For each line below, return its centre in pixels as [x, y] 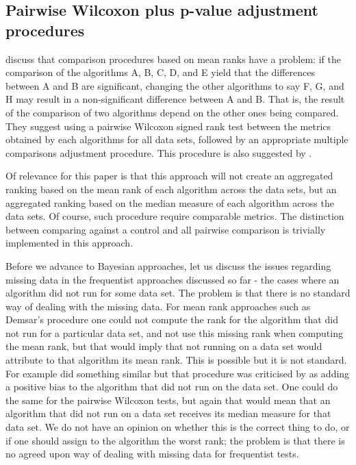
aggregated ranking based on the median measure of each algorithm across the [170, 202]
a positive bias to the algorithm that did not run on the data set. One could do [172, 387]
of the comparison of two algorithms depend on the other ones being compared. [172, 112]
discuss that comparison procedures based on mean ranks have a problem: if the [173, 59]
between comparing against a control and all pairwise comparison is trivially [166, 229]
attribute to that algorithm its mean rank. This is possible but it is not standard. [176, 360]
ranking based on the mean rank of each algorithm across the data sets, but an [171, 189]
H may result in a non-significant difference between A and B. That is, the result [175, 99]
